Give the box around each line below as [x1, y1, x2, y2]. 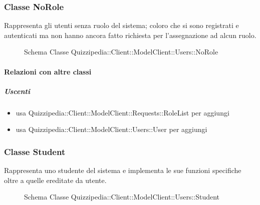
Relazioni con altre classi [4, 66, 92, 76]
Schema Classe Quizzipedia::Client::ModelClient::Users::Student [24, 191, 220, 202]
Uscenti [4, 85, 30, 96]
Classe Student [4, 145, 66, 157]
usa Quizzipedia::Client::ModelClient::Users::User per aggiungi [16, 124, 207, 134]
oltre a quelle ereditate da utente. [4, 174, 107, 185]
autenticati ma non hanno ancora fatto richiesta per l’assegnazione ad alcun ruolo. [4, 29, 256, 40]
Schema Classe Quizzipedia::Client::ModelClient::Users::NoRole [24, 46, 218, 57]
